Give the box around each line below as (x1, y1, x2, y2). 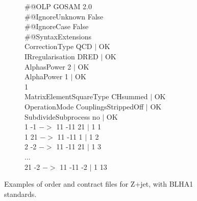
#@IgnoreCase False (24, 21, 89, 32)
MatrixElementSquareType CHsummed (24, 91, 148, 102)
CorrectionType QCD (24, 41, 92, 52)
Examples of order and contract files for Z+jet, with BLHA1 (4, 178, 193, 189)
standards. (4, 188, 37, 199)
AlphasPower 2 (24, 61, 71, 72)
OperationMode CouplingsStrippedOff (24, 101, 144, 111)
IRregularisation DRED (24, 51, 98, 61)
